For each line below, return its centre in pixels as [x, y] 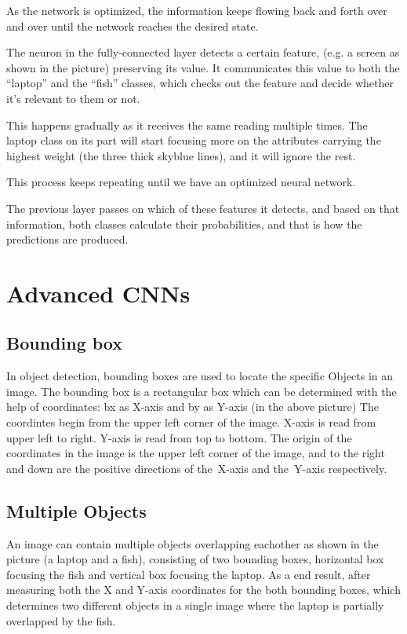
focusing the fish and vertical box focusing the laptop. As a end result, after [189, 574]
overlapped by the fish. [61, 620]
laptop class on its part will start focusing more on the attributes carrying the [194, 140]
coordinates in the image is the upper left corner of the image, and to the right [196, 453]
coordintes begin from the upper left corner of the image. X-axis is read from [191, 422]
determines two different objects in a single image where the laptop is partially [195, 605]
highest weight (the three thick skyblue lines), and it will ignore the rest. [181, 155]
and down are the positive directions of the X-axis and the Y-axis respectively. [197, 468]
